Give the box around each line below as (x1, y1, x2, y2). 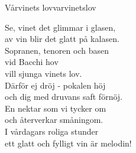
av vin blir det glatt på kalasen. (5, 32, 119, 45)
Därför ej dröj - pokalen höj (5, 79, 106, 91)
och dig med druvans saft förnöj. (5, 90, 122, 103)
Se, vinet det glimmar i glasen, (5, 21, 116, 33)
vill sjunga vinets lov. (5, 67, 82, 79)
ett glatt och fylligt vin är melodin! (5, 136, 132, 149)
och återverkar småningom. (5, 113, 103, 126)
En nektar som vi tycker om (5, 102, 106, 114)
